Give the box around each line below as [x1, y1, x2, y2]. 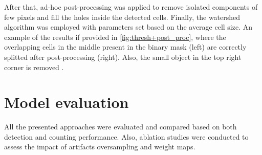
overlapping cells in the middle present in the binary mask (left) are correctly [4, 41, 247, 52]
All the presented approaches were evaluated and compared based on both [4, 121, 237, 132]
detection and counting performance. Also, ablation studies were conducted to [4, 131, 249, 142]
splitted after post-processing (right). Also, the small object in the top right [4, 51, 242, 62]
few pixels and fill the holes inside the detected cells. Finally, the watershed [4, 11, 241, 22]
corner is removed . [4, 61, 64, 72]
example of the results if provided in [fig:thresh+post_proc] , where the [4, 31, 226, 42]
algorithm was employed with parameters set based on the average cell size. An [4, 21, 253, 32]
